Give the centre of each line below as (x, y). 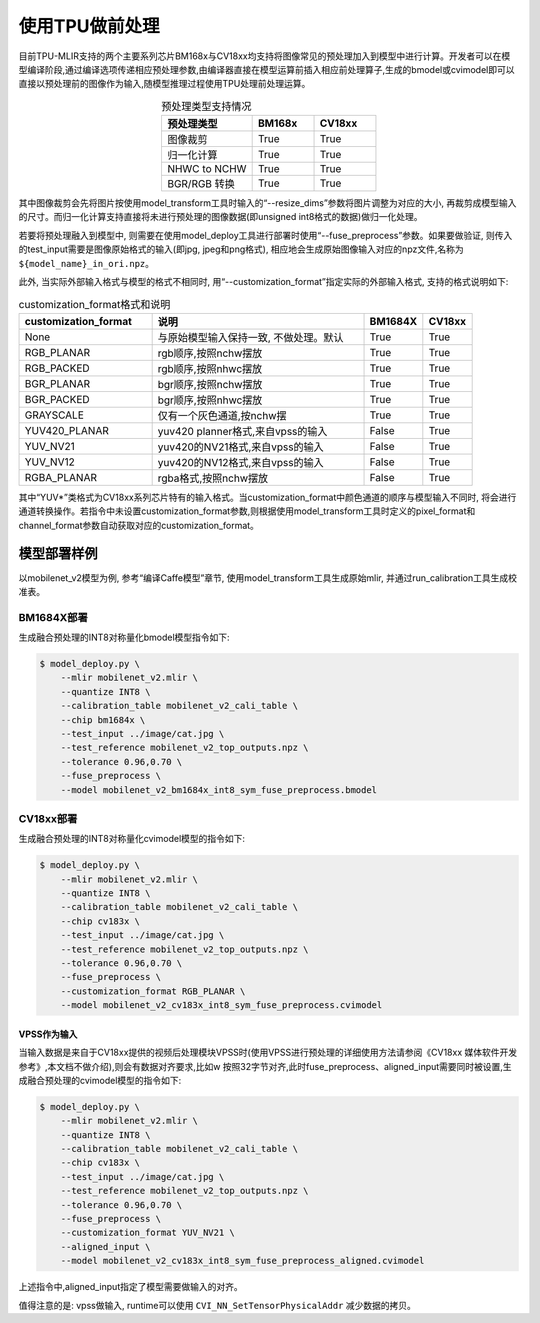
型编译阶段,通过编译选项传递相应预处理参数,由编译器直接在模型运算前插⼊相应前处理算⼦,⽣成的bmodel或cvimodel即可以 (266, 69)
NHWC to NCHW (206, 169)
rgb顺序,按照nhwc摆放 (210, 368)
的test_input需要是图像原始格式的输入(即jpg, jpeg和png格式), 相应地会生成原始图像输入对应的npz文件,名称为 (241, 249)
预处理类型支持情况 (206, 106)
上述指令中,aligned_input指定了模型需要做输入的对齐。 (131, 1287)
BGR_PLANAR (57, 383)
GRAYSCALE (54, 415)
